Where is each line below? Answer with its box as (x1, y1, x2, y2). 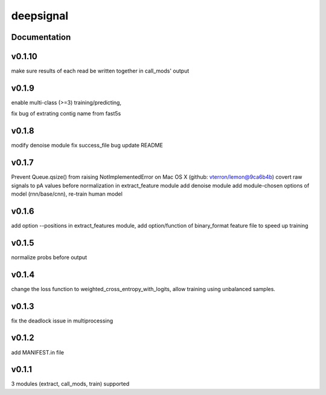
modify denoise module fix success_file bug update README (11, 142, 163, 149)
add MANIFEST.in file (11, 348, 65, 356)
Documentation (11, 32, 71, 42)
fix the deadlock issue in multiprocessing (11, 317, 113, 324)
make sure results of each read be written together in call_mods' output (11, 67, 190, 75)
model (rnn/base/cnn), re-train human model (11, 190, 123, 197)
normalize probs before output (11, 254, 88, 261)
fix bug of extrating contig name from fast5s (11, 110, 121, 117)
